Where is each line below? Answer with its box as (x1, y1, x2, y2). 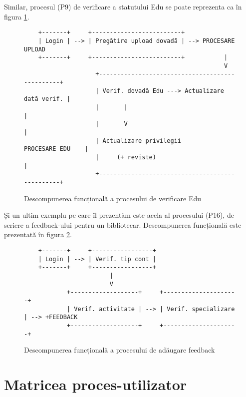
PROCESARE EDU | (24, 145, 88, 153)
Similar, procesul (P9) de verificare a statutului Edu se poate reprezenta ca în (4, 1, 242, 11)
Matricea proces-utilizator (4, 374, 187, 395)
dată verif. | (24, 95, 71, 103)
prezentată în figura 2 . (4, 229, 72, 240)
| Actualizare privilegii (95, 137, 181, 144)
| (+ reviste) (95, 154, 156, 161)
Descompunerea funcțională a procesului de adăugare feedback (24, 345, 215, 355)
